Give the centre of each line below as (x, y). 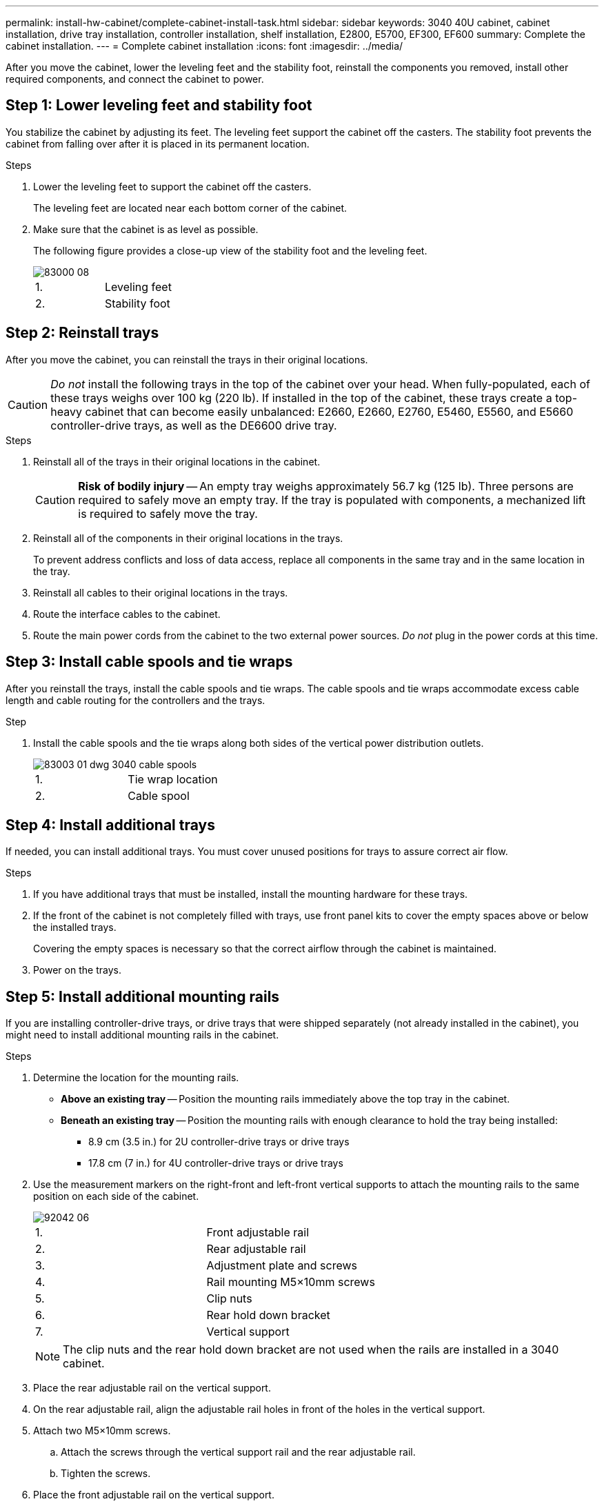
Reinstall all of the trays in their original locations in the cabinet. (177, 461)
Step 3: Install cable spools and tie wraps (149, 662)
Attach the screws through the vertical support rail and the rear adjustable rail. (238, 1452)
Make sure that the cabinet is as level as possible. (146, 229)
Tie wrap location (173, 779)
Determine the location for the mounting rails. (136, 1078)
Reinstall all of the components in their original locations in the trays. (188, 538)
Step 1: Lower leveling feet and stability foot (159, 106)
